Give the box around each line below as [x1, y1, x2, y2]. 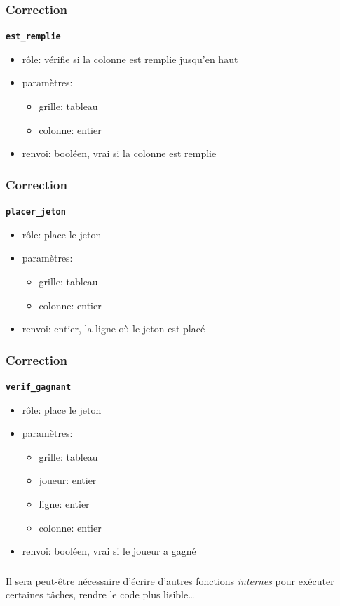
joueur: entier [39, 473, 97, 487]
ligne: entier [39, 496, 90, 511]
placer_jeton [6, 207, 66, 217]
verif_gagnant [6, 382, 72, 392]
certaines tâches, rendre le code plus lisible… [6, 587, 195, 602]
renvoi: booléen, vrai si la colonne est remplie [22, 146, 217, 161]
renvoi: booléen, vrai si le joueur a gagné [22, 544, 196, 558]
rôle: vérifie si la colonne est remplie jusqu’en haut [22, 51, 238, 66]
